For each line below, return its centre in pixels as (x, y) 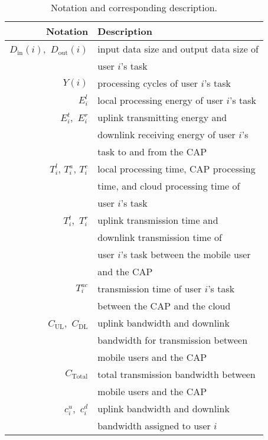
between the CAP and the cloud (164, 306)
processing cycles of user (148, 83)
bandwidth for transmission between (173, 340)
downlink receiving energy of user (166, 134)
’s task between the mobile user (186, 254)
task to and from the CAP (152, 151)
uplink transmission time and (158, 220)
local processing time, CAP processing (177, 169)
